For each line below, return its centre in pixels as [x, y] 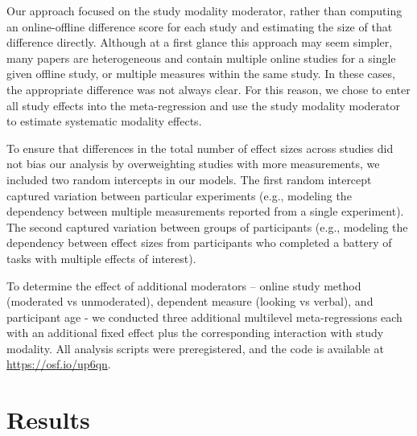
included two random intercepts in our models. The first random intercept [189, 179]
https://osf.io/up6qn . [59, 364]
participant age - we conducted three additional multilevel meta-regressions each [204, 317]
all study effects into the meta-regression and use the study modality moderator [204, 105]
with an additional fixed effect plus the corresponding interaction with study [195, 333]
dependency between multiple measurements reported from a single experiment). [205, 211]
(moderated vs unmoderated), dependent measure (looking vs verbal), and [190, 301]
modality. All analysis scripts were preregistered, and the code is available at [195, 348]
